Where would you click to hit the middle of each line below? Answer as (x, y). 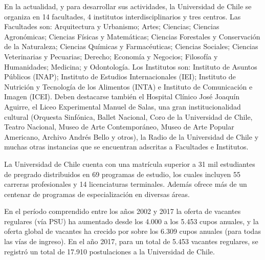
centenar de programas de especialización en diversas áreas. (97, 194)
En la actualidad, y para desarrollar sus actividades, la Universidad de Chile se (128, 6)
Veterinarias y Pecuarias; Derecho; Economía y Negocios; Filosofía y (111, 56)
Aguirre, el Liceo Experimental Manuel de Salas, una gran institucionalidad (123, 106)
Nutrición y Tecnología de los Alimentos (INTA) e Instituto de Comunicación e (128, 86)
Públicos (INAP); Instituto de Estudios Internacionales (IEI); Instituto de (120, 77)
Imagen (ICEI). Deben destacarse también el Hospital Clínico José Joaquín (122, 96)
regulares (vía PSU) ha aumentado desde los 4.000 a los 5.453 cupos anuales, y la (131, 221)
